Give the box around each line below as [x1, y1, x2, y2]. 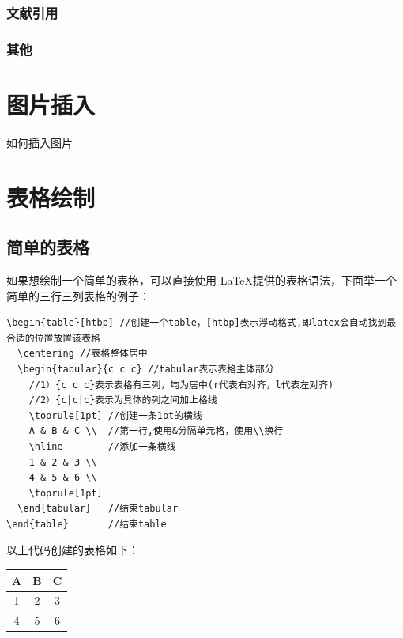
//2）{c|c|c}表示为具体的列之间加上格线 [28, 395, 217, 406]
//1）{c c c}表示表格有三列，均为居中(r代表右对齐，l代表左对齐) [28, 379, 334, 391]
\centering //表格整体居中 [17, 348, 148, 360]
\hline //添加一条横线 [28, 440, 176, 452]
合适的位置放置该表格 [6, 332, 100, 344]
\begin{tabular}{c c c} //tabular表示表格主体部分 [17, 363, 274, 375]
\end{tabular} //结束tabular [17, 503, 179, 515]
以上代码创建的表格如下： [6, 542, 139, 558]
